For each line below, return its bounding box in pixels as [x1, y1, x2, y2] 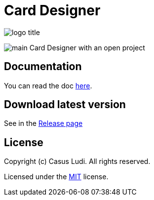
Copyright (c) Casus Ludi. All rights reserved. [4, 157, 151, 166]
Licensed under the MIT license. [4, 172, 109, 181]
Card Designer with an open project [29, 43, 145, 52]
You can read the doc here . [4, 81, 92, 90]
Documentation [4, 60, 82, 73]
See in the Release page [4, 119, 83, 128]
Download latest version [4, 98, 126, 111]
